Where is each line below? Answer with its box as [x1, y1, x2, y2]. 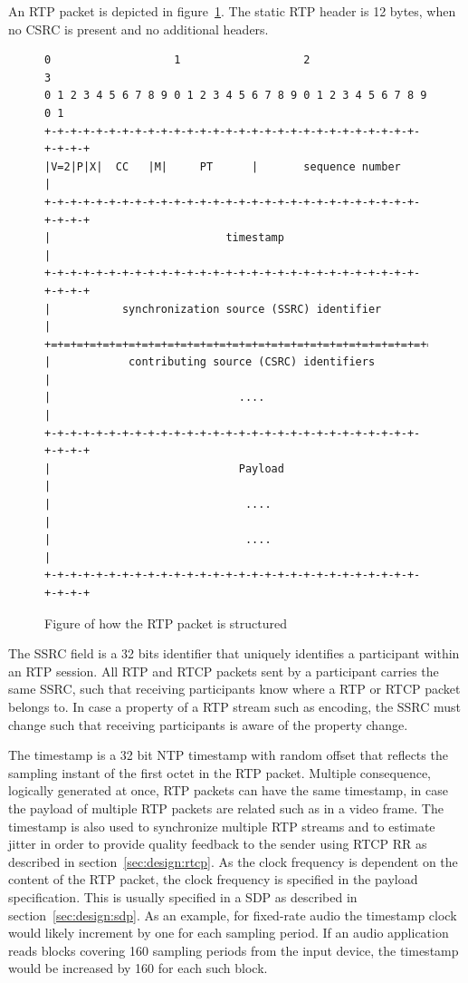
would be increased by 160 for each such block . [8, 959, 268, 978]
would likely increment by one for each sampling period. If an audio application [8, 923, 449, 942]
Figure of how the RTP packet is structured [44, 613, 288, 632]
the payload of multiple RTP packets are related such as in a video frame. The [8, 798, 444, 817]
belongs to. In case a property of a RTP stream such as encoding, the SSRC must [8, 696, 462, 715]
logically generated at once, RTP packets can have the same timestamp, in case [8, 781, 448, 800]
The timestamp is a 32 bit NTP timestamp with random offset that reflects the [8, 745, 448, 764]
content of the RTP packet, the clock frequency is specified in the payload [8, 870, 418, 889]
